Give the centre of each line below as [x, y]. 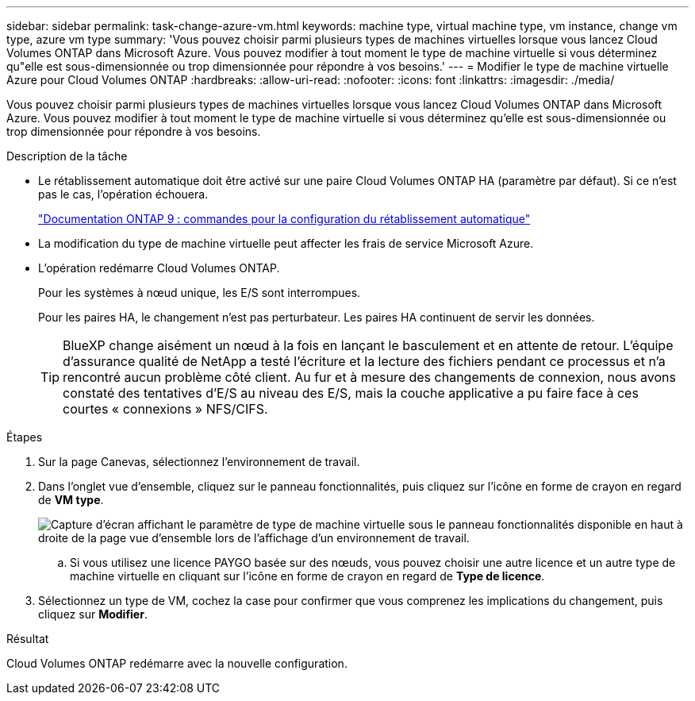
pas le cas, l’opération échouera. [123, 194]
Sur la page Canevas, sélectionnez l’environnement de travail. [199, 462]
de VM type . [71, 500]
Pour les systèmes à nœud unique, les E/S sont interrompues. [200, 293]
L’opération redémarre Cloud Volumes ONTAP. [159, 268]
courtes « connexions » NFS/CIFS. [165, 409]
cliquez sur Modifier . [93, 614]
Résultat [28, 639]
